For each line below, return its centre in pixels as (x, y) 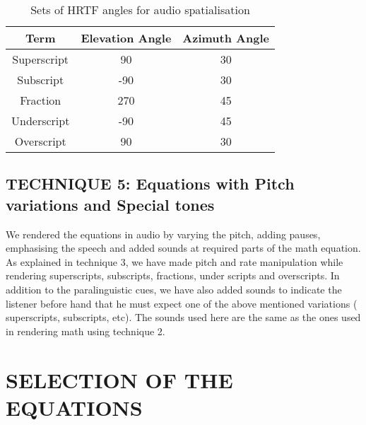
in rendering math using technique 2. (85, 331)
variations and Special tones (110, 204)
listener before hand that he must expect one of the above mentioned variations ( (182, 303)
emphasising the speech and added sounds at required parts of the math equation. (183, 248)
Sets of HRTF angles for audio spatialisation (140, 10)
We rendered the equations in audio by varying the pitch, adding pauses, (163, 234)
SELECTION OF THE (119, 379)
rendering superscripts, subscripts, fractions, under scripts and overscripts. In (173, 275)
